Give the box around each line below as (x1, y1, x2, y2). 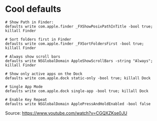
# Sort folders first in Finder (5, 37, 71, 42)
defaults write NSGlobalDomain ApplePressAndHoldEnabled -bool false (5, 101, 151, 106)
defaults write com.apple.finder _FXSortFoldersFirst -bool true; (5, 41, 144, 46)
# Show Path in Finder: (5, 20, 54, 25)
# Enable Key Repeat (5, 97, 48, 102)
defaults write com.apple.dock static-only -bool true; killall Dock (5, 75, 151, 81)
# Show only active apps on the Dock (5, 71, 83, 76)
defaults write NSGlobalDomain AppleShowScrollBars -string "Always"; (5, 58, 153, 63)
